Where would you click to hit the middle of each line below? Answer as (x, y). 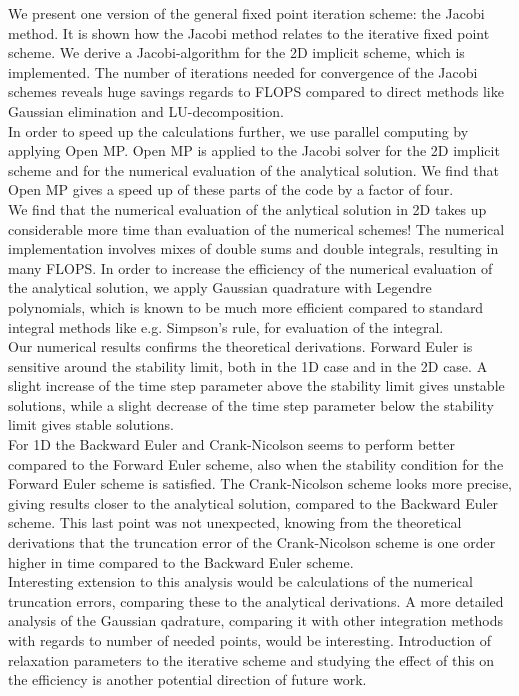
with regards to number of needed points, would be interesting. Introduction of (250, 640)
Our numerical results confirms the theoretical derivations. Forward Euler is (240, 346)
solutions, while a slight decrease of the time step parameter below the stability (251, 404)
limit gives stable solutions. (91, 424)
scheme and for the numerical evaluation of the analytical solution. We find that (254, 169)
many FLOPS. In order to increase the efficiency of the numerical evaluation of (250, 267)
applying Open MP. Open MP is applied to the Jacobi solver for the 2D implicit (254, 150)
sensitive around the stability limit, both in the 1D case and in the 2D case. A (248, 365)
